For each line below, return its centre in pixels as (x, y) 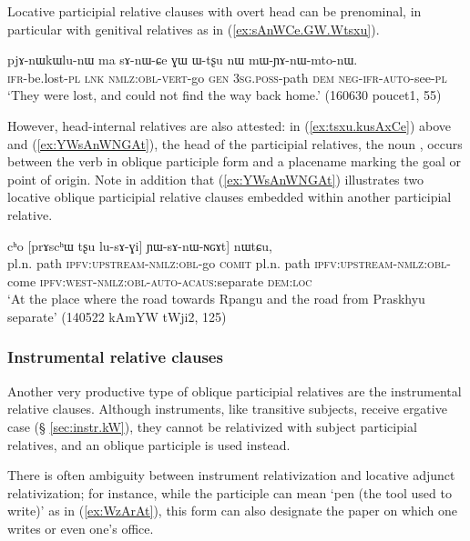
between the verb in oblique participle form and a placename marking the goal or (234, 161)
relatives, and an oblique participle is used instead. (149, 444)
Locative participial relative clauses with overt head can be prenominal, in (215, 11)
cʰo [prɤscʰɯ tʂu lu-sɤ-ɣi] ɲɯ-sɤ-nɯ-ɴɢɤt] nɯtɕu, (140, 245)
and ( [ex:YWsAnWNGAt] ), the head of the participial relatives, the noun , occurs (235, 143)
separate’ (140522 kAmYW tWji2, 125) (117, 316)
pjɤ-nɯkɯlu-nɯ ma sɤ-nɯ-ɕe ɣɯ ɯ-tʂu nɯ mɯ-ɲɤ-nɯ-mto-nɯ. (183, 60)
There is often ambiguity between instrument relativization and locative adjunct (231, 475)
